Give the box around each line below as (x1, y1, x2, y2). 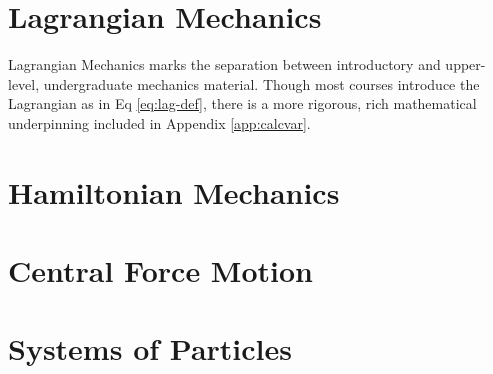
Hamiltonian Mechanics (8, 171, 340, 212)
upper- (445, 54, 486, 75)
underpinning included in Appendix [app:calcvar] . (8, 112, 311, 133)
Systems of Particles (8, 328, 292, 369)
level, (8, 73, 40, 94)
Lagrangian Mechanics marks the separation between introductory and (8, 54, 441, 75)
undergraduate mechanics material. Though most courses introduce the (43, 73, 480, 94)
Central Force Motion (8, 250, 313, 291)
